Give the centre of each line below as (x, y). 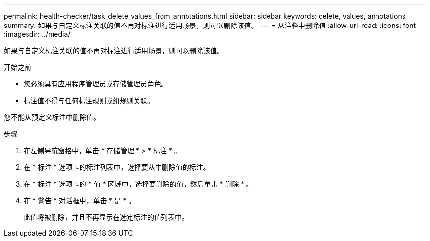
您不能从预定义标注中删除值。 (52, 117)
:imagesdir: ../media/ (37, 34)
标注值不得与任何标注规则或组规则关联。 (89, 100)
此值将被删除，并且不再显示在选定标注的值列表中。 (106, 217)
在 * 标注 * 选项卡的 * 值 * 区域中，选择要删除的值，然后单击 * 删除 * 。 (138, 184)
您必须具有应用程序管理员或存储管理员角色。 (96, 84)
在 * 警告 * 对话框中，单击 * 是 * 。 (80, 201)
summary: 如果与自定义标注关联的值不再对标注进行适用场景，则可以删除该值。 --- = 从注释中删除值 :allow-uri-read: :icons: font (210, 25)
